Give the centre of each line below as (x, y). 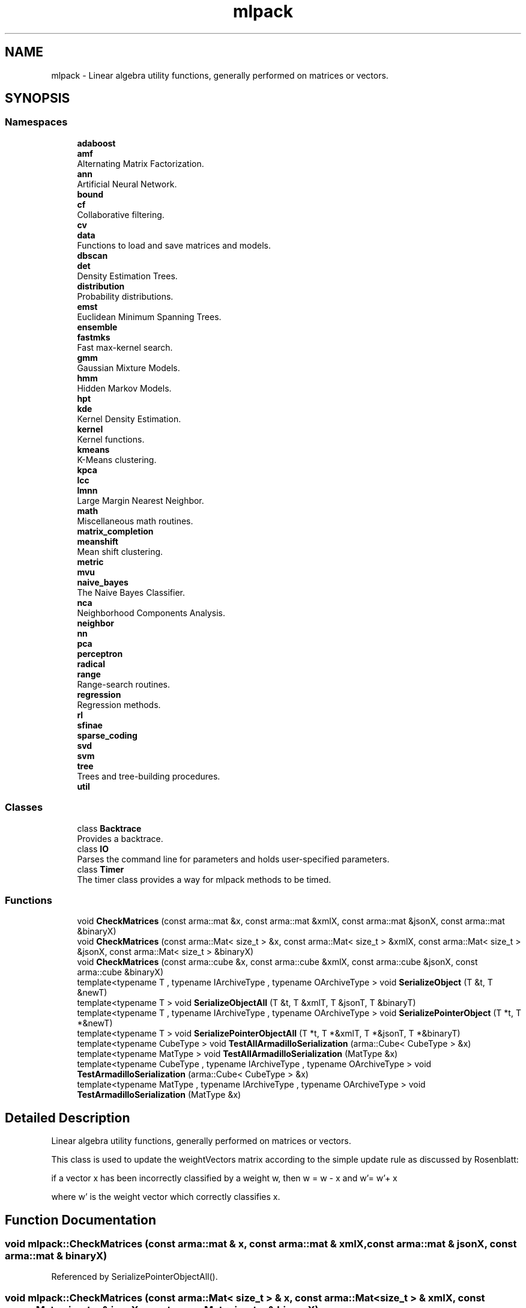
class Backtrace (109, 828)
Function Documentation (80, 1220)
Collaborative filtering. (121, 214)
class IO (93, 849)
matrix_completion (115, 531)
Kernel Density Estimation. (129, 419)
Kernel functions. (111, 439)
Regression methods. (119, 704)
